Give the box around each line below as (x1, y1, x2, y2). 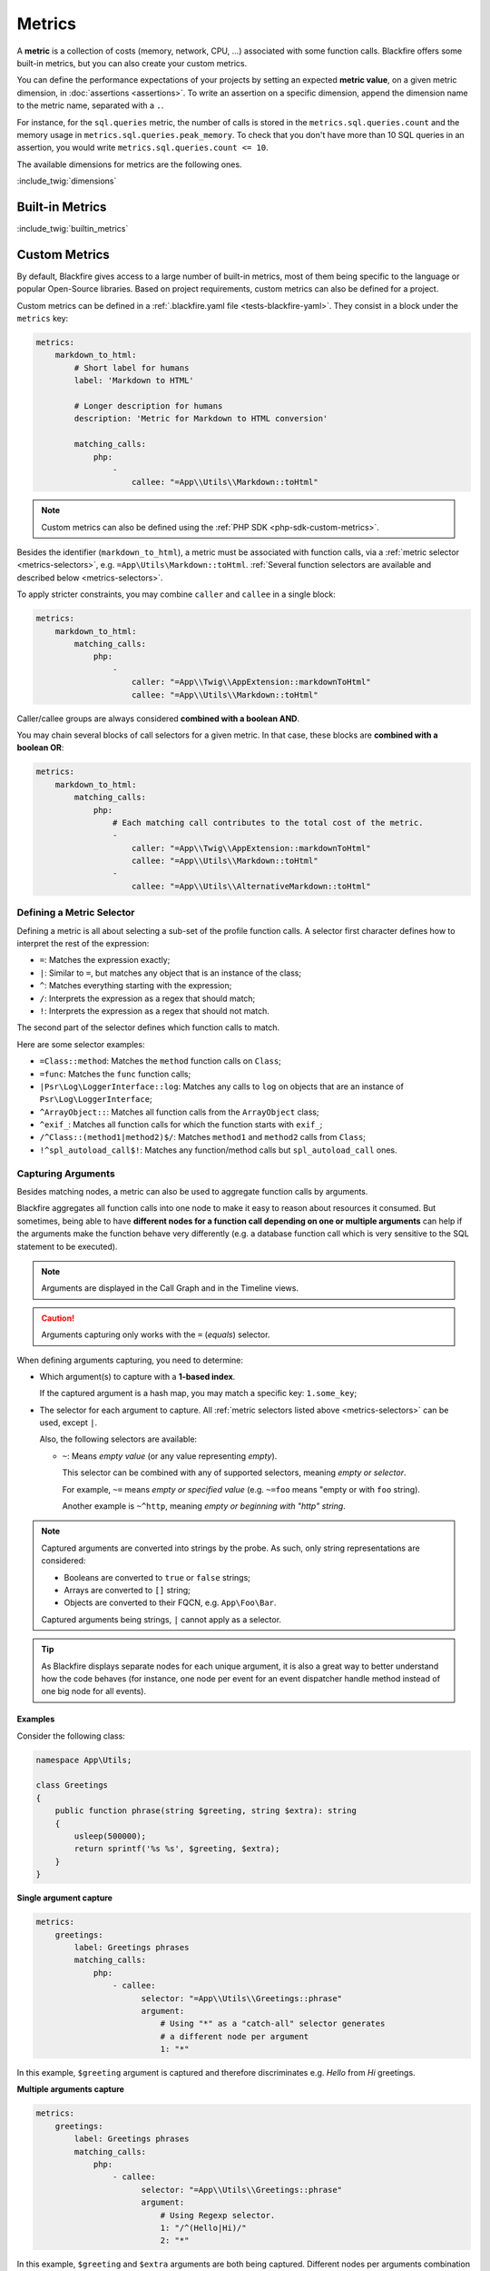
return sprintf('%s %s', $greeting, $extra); (73, 1844, 280, 1854)
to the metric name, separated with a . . (16, 100, 164, 111)
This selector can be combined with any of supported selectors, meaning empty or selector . (62, 1467, 407, 1478)
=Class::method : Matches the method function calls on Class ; (39, 1056, 281, 1066)
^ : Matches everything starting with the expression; (39, 980, 232, 991)
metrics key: (16, 313, 69, 324)
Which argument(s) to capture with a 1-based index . (39, 1371, 236, 1382)
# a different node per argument (160, 2031, 309, 2041)
